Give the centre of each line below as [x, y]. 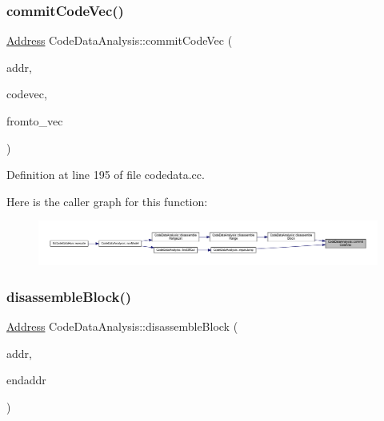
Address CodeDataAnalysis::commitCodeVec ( [120, 40]
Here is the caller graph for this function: [107, 201]
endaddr [26, 380]
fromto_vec [35, 121]
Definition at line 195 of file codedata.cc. [106, 175]
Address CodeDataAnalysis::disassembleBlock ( [122, 326]
